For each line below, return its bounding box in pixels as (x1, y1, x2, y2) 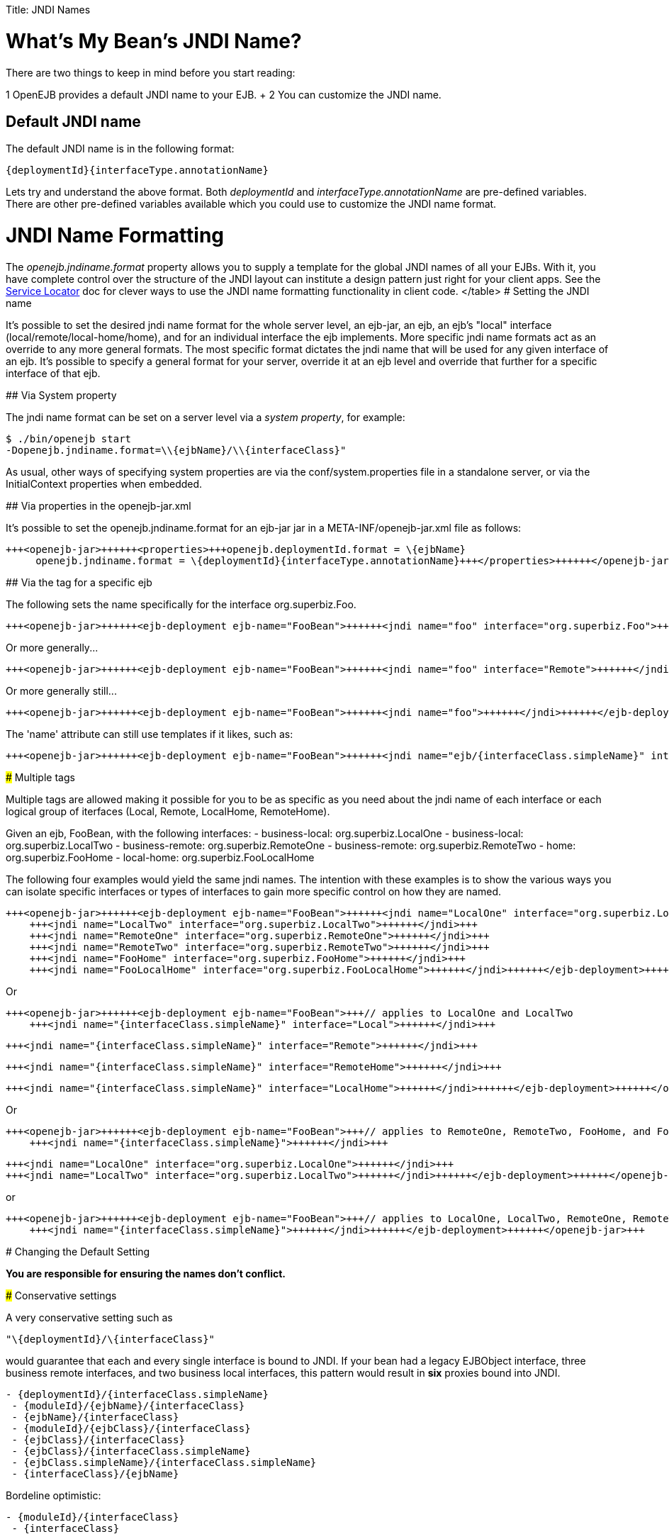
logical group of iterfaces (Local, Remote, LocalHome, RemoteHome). (6, 805, 330, 817)
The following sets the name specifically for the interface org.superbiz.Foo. (6, 598, 356, 610)
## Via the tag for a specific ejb (6, 576, 152, 588)
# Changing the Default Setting (6, 1245, 150, 1258)
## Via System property (6, 388, 117, 401)
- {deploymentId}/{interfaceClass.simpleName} (6, 1388, 269, 1400)
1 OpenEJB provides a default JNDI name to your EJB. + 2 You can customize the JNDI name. (6, 88, 442, 101)
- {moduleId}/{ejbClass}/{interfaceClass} (11, 1422, 251, 1434)
